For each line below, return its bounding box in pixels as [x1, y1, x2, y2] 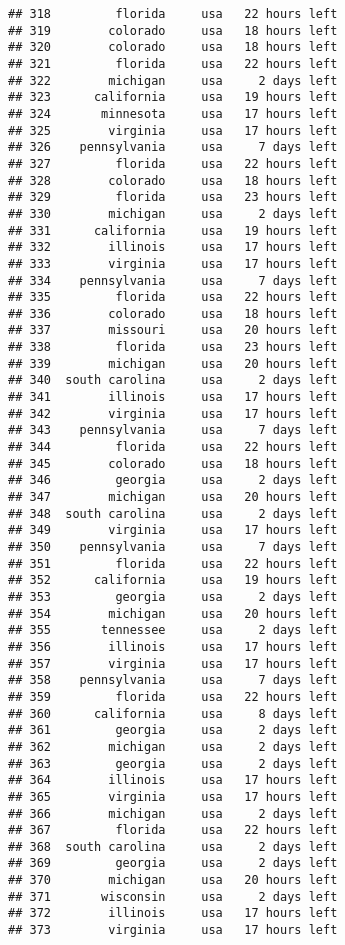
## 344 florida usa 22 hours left [8, 440, 338, 455]
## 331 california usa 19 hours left [8, 223, 338, 238]
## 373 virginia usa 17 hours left [8, 923, 338, 938]
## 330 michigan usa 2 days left [8, 206, 338, 221]
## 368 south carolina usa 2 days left [8, 839, 338, 854]
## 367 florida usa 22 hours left [8, 823, 338, 838]
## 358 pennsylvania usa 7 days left [8, 673, 338, 688]
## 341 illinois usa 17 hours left [8, 390, 338, 405]
